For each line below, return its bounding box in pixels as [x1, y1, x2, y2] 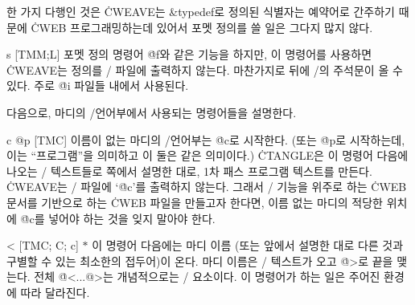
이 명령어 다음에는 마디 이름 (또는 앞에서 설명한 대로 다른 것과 [92, 237, 404, 254]
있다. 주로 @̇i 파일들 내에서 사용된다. [6, 77, 189, 94]
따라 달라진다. [20, 283, 90, 300]
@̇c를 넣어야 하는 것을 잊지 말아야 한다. [20, 209, 216, 226]
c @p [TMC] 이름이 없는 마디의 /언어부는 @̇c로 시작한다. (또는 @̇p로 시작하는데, [6, 131, 405, 148]
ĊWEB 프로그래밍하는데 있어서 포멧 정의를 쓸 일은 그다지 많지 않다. [31, 18, 373, 35]
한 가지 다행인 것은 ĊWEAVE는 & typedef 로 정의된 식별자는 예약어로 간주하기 [6, 3, 395, 19]
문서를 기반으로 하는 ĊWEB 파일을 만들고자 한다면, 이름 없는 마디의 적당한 [6, 193, 383, 210]
